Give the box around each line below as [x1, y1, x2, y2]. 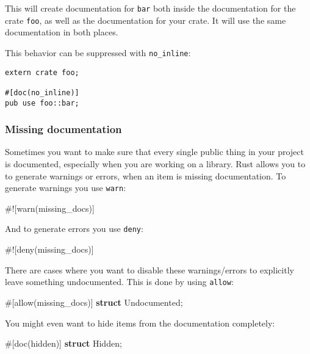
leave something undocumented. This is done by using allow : [5, 275, 234, 288]
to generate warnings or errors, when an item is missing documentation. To [5, 169, 286, 182]
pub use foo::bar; [5, 98, 79, 107]
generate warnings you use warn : [5, 181, 126, 194]
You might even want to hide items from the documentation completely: [5, 316, 275, 329]
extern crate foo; [5, 68, 79, 77]
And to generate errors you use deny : [5, 222, 143, 235]
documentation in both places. [5, 26, 118, 38]
